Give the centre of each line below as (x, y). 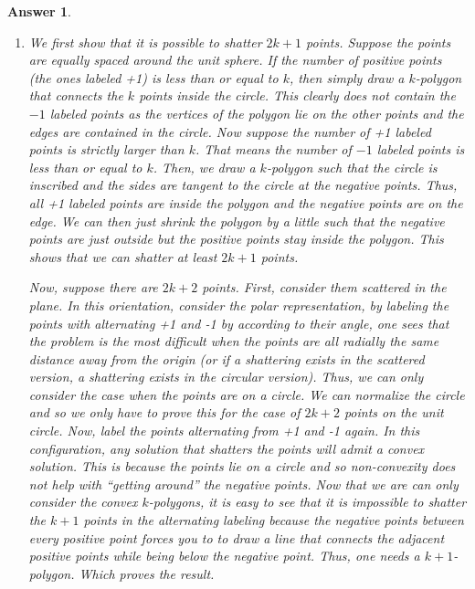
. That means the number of (273, 149)
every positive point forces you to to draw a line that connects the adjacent (237, 537)
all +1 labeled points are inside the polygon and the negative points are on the (246, 202)
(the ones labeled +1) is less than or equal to (153, 77)
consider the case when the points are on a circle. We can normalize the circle (247, 394)
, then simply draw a (347, 77)
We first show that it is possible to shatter (145, 42)
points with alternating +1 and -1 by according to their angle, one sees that (239, 323)
